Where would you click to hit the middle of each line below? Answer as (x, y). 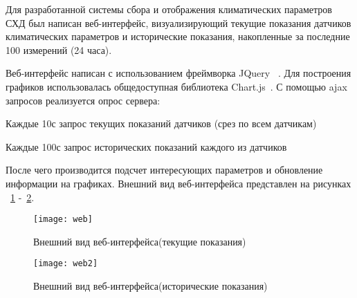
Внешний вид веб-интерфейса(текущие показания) (140, 241)
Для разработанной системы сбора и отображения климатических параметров (169, 9)
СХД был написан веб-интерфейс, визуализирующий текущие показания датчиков (178, 22)
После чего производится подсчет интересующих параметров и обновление (164, 170)
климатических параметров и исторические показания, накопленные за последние (178, 36)
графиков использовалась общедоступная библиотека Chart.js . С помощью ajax (176, 86)
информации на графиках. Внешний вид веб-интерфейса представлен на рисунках (178, 183)
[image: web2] (66, 264)
